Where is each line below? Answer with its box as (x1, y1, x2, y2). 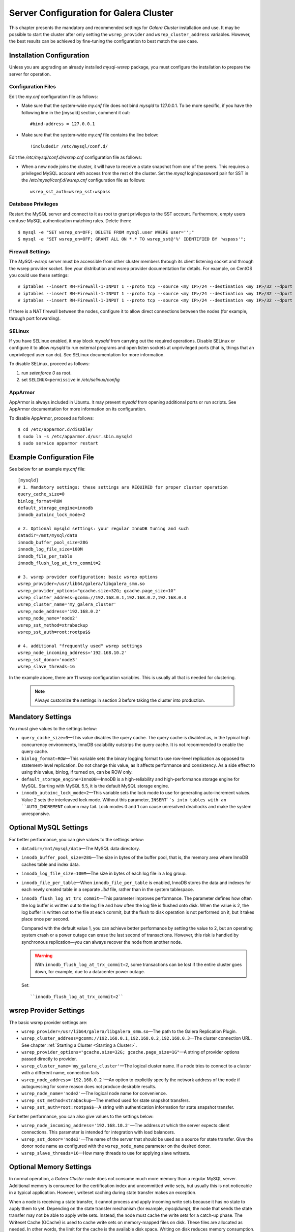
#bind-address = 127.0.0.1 (30, 121, 95, 127)
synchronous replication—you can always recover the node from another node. (21, 939, 182, 945)
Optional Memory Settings (9, 1163, 92, 1171)
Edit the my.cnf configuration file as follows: (9, 94, 98, 100)
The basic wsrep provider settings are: (9, 1019, 88, 1025)
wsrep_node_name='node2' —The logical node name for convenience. (21, 1091, 167, 1096)
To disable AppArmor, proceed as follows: (9, 415, 94, 421)
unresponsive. (21, 811, 50, 817)
